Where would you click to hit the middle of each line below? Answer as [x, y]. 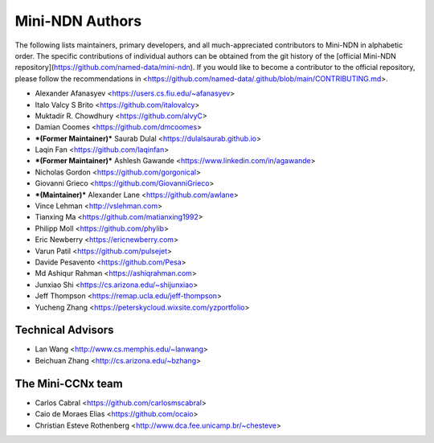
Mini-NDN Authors [78, 21]
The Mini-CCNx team [69, 383]
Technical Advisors [64, 330]
